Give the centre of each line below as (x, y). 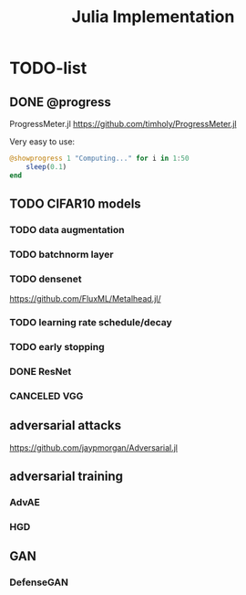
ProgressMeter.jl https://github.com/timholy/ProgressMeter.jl (123, 124)
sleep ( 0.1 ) (46, 166)
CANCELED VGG (46, 396)
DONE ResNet (41, 371)
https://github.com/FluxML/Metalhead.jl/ (85, 299)
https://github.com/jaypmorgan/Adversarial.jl (93, 447)
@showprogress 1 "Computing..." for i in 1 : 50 (99, 158)
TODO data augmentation (67, 229)
